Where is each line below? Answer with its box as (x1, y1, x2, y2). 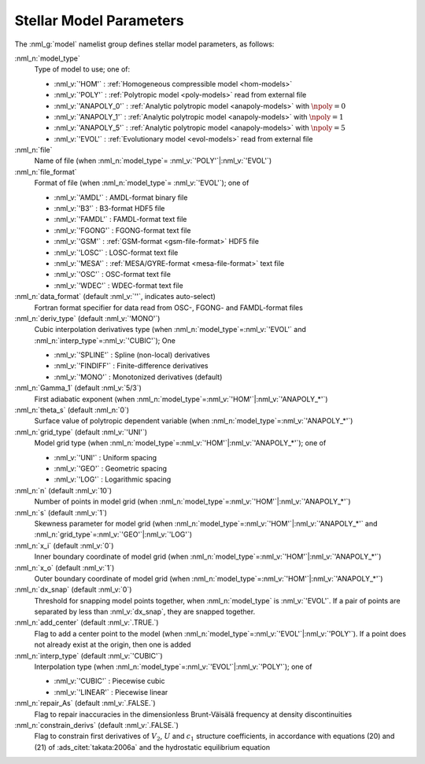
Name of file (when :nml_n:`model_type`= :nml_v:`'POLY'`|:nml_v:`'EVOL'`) (34, 156, 272, 165)
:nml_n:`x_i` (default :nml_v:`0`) (14, 541, 114, 550)
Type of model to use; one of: (34, 65, 131, 74)
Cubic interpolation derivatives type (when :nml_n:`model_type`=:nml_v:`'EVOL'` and (34, 325, 307, 334)
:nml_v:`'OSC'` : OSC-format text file (54, 270, 171, 279)
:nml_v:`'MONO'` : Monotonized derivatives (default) (54, 372, 223, 382)
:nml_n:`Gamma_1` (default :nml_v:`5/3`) (14, 383, 142, 393)
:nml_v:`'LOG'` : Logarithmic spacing (54, 474, 172, 484)
